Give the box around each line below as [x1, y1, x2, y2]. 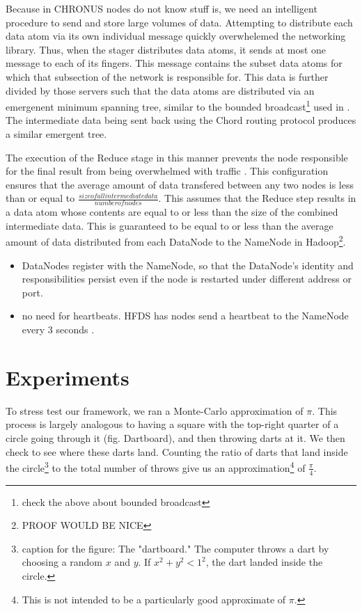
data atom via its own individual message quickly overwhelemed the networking [6, 29, 346, 43]
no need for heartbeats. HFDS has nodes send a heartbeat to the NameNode [22, 308, 349, 323]
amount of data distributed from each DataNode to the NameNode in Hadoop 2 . [6, 232, 346, 249]
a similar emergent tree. [6, 127, 107, 141]
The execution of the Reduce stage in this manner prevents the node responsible [6, 150, 348, 164]
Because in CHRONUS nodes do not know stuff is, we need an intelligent [6, 1, 317, 15]
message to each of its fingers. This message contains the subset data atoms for [6, 56, 343, 70]
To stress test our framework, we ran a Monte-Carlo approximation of [6, 403, 304, 418]
